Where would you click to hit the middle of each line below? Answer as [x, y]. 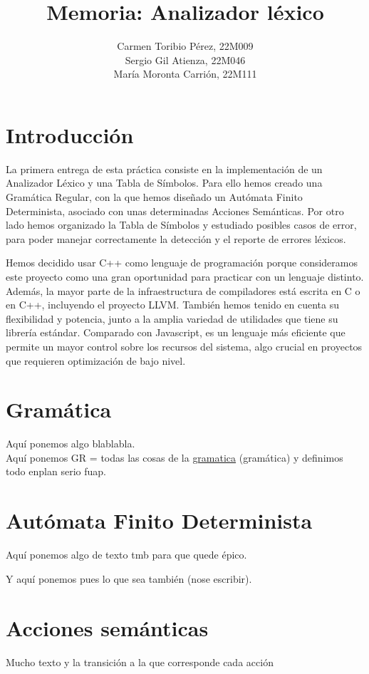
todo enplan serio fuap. [56, 471]
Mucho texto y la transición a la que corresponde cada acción [140, 662]
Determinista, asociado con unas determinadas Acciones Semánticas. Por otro [175, 211]
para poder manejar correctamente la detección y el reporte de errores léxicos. [176, 238]
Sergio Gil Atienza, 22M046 [185, 59]
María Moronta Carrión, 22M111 [185, 74]
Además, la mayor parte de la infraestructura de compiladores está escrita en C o [183, 290]
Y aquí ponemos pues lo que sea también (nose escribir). [129, 578]
